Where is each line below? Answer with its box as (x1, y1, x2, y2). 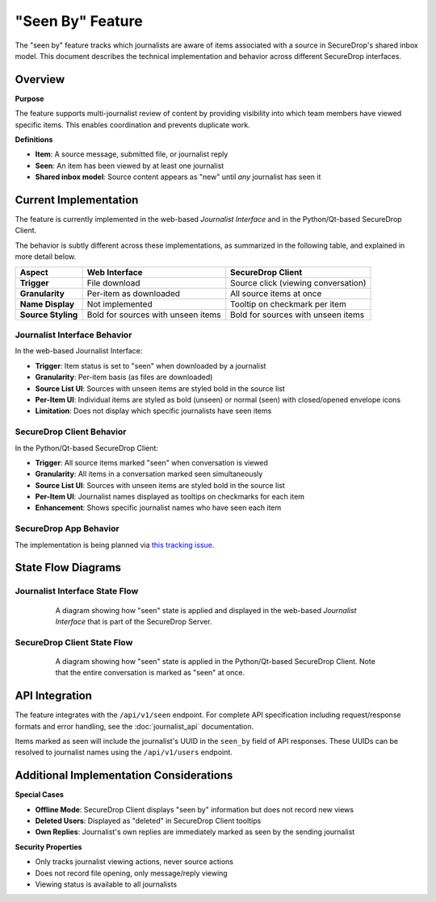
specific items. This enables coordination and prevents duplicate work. (15, 119, 250, 129)
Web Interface (86, 266, 143, 278)
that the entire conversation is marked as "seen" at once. (55, 668, 245, 678)
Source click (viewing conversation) (230, 277, 367, 288)
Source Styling (19, 309, 78, 320)
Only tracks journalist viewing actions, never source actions (35, 857, 234, 867)
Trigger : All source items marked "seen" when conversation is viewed (35, 457, 268, 467)
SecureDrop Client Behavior (15, 426, 127, 437)
